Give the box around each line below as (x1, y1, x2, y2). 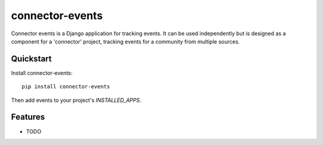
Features (11, 112, 45, 122)
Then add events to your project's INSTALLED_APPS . (11, 96, 142, 104)
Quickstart (11, 54, 52, 64)
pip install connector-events (22, 84, 111, 90)
